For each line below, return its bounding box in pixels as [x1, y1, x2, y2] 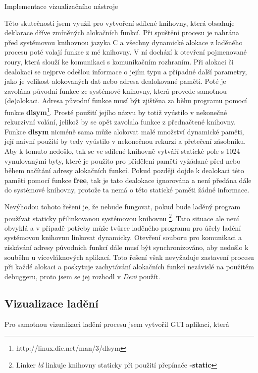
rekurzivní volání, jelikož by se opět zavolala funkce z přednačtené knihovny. [4, 117, 236, 127]
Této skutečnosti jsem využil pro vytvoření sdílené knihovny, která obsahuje [4, 17, 235, 28]
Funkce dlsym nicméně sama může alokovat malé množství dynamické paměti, [4, 126, 244, 136]
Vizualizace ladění [4, 295, 99, 311]
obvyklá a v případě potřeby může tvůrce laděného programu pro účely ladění [4, 222, 241, 233]
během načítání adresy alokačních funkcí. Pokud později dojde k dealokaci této [4, 165, 244, 176]
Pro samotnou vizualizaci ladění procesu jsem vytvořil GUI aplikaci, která [4, 318, 229, 329]
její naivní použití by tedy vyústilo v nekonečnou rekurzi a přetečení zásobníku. [4, 136, 246, 146]
